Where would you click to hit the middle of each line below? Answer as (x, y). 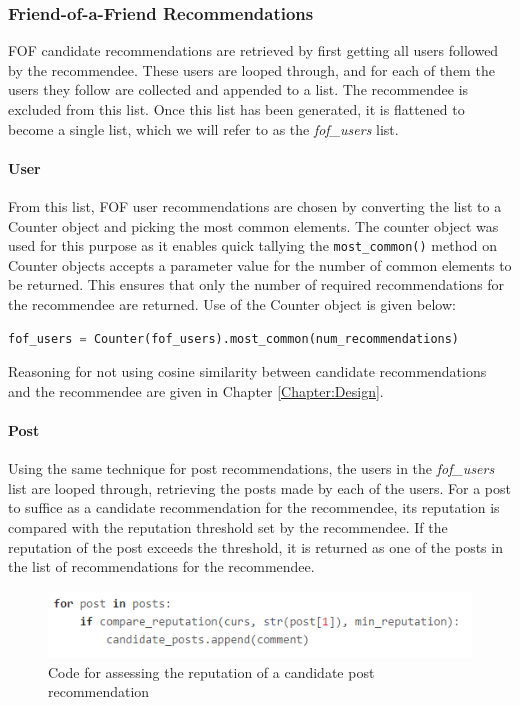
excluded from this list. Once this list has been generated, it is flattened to (236, 109)
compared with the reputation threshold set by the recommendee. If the (228, 526)
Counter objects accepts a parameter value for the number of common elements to (260, 264)
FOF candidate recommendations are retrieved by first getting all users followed (253, 50)
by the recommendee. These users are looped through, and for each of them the (251, 69)
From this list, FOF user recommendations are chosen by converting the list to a (255, 205)
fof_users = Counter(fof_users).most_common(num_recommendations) (234, 338)
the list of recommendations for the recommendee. (161, 566)
